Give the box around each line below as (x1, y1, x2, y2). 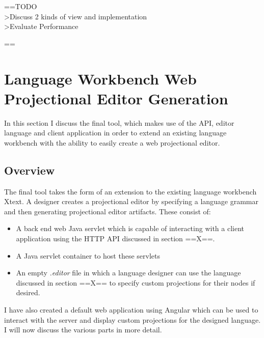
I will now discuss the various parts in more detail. (4, 324, 162, 335)
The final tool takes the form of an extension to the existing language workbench (4, 186, 257, 196)
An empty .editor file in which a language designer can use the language (16, 267, 241, 278)
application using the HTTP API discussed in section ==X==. (16, 233, 215, 244)
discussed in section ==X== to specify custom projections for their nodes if (16, 277, 255, 288)
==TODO (4, 1, 37, 11)
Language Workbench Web (4, 68, 197, 89)
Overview (4, 162, 55, 178)
